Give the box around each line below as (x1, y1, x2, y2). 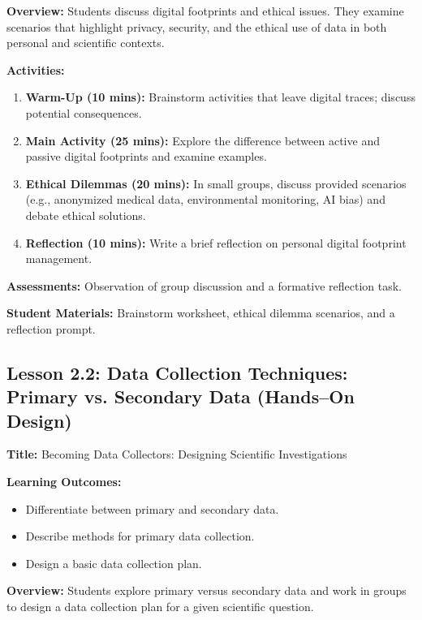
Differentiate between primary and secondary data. (25, 500, 279, 517)
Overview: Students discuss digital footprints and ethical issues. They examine (6, 2, 404, 19)
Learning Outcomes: (6, 473, 122, 490)
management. (25, 250, 93, 267)
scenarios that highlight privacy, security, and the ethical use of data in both (6, 18, 387, 35)
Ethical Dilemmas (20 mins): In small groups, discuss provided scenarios (25, 174, 407, 192)
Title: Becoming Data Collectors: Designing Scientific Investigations (6, 446, 347, 463)
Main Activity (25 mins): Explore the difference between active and (25, 131, 380, 149)
